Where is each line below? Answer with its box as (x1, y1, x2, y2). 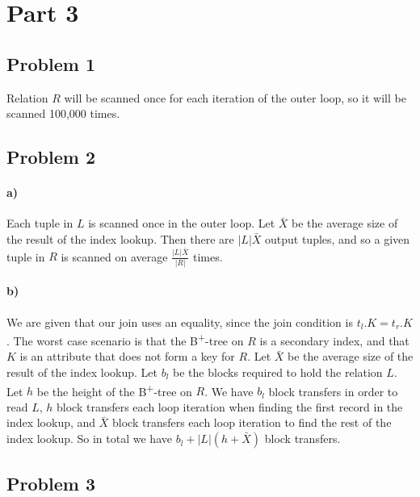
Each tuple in (6, 215, 73, 232)
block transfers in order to (268, 382, 398, 399)
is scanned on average (61, 248, 168, 265)
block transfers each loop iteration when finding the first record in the (57, 398, 403, 415)
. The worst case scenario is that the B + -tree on (6, 330, 244, 349)
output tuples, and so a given (265, 230, 410, 247)
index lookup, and (6, 414, 96, 431)
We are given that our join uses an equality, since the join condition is (6, 313, 353, 330)
